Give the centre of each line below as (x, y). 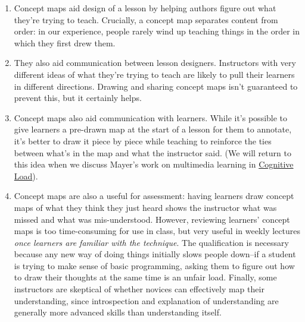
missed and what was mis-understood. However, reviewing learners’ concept (152, 219)
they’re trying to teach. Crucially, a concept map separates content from (146, 19)
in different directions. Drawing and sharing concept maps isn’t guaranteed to (156, 86)
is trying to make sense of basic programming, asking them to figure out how (154, 265)
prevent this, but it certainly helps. (78, 98)
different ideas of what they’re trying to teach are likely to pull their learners (154, 74)
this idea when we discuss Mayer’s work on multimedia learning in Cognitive (154, 164)
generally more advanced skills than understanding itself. (118, 312)
